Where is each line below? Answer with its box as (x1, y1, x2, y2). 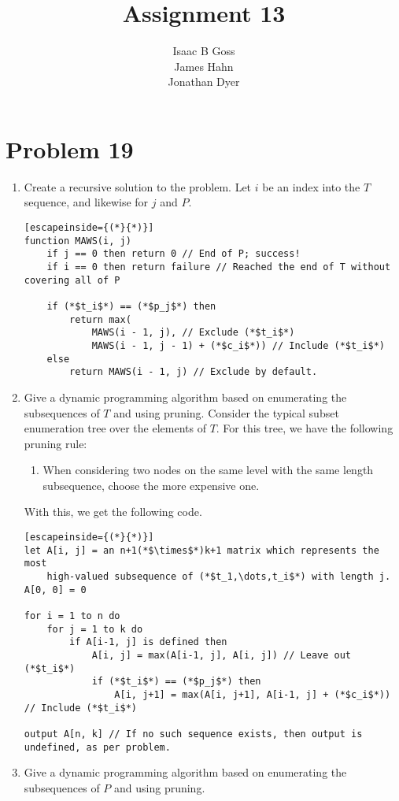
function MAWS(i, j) (24, 235, 131, 247)
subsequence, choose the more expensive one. (42, 477, 260, 493)
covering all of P (24, 274, 120, 286)
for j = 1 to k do (46, 623, 143, 635)
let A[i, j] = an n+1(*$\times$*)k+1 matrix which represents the (24, 544, 379, 556)
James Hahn (174, 57, 234, 74)
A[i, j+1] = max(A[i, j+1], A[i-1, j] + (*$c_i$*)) (114, 688, 391, 700)
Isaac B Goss (172, 43, 235, 59)
